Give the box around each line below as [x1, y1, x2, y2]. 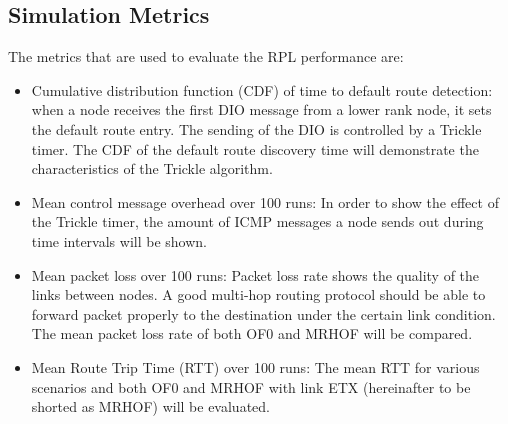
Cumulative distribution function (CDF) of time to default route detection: [31, 79, 493, 100]
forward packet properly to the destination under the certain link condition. [31, 303, 496, 324]
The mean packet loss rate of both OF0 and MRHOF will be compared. [31, 323, 473, 344]
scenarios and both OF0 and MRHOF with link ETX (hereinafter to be [31, 376, 471, 397]
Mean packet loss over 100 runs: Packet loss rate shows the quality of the [31, 264, 480, 285]
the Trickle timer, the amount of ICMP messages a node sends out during [31, 211, 484, 232]
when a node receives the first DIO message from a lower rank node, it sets [31, 99, 492, 120]
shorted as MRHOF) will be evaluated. [31, 396, 270, 417]
